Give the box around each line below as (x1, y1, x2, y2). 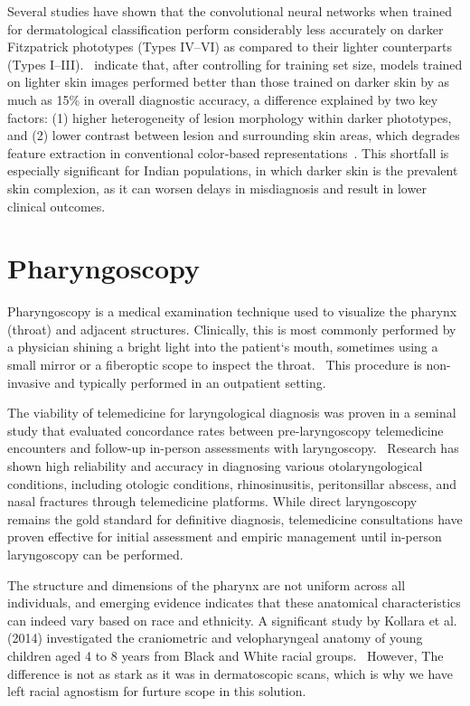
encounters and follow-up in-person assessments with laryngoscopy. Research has (7, 438, 459, 457)
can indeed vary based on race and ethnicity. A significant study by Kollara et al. (7, 610, 457, 629)
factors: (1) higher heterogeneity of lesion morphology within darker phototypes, (7, 108, 452, 127)
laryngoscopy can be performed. (7, 544, 183, 563)
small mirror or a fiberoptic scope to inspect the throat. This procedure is (7, 355, 422, 374)
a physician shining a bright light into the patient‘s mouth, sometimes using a (7, 337, 438, 356)
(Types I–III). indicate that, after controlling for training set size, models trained (7, 54, 463, 73)
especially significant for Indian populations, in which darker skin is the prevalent (7, 161, 458, 180)
